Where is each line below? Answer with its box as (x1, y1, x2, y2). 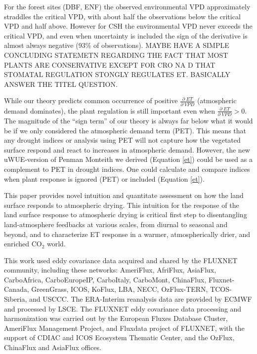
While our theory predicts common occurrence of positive (4, 95, 178, 106)
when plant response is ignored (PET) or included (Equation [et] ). (4, 173, 205, 184)
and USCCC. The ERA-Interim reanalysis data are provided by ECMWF (29, 294, 252, 304)
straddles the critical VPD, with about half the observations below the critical (4, 11, 241, 21)
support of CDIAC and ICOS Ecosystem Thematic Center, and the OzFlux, (4, 332, 235, 343)
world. (47, 238, 66, 249)
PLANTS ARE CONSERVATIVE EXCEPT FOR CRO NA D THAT (4, 59, 215, 70)
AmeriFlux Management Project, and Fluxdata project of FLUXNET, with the (4, 322, 245, 333)
